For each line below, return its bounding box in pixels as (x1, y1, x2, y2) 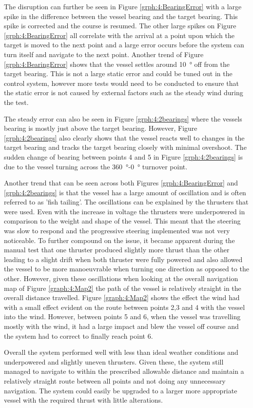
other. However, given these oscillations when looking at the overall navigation (4, 273, 238, 284)
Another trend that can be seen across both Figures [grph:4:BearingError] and (4, 178, 238, 188)
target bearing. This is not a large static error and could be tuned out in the (4, 68, 233, 79)
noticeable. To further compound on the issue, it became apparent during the (4, 235, 235, 245)
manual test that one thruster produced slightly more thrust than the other (4, 245, 230, 255)
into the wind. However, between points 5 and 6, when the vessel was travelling (4, 311, 241, 322)
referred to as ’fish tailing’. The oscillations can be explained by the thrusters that (4, 197, 249, 207)
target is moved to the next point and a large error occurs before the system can (4, 40, 244, 50)
